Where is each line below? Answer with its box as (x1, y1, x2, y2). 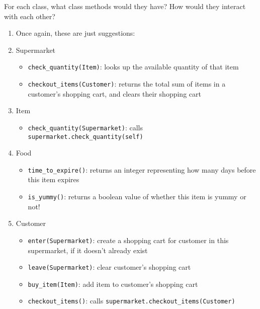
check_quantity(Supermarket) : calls (28, 122, 143, 132)
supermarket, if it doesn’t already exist (28, 245, 148, 255)
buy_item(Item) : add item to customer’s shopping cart (28, 278, 198, 289)
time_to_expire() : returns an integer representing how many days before (28, 164, 256, 175)
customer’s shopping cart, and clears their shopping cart (28, 88, 201, 99)
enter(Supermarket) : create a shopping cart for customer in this (28, 235, 229, 245)
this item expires (28, 174, 79, 185)
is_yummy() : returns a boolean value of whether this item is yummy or (28, 191, 246, 202)
